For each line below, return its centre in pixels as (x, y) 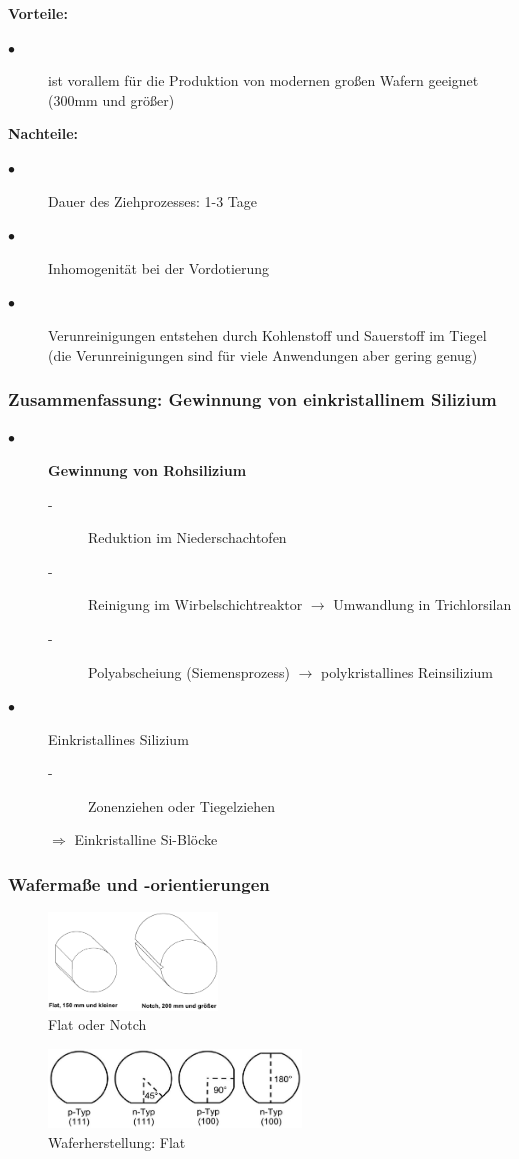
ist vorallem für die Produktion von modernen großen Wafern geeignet (263, 80)
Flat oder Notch (97, 1024)
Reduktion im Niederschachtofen (187, 537)
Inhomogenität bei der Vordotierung (159, 267)
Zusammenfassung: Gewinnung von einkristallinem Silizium (252, 399)
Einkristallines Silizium (118, 738)
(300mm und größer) (111, 99)
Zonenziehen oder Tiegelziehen (182, 805)
